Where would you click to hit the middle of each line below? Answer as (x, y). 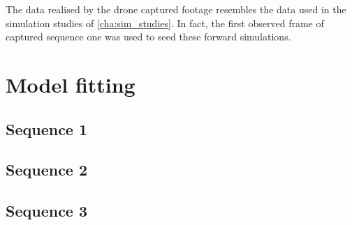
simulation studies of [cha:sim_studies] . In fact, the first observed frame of (165, 23)
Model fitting (71, 84)
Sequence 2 (47, 170)
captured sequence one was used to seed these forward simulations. (148, 37)
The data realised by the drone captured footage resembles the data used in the (176, 9)
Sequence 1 (47, 129)
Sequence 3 (47, 211)
